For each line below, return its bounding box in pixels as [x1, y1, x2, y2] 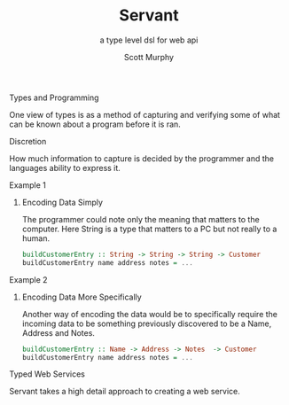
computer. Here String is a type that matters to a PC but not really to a [21, 223, 277, 234]
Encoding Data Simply [21, 197, 104, 207]
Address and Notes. [21, 327, 96, 338]
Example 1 [9, 179, 46, 191]
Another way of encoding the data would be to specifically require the [21, 308, 277, 319]
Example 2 [9, 274, 48, 284]
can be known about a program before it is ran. [9, 119, 182, 129]
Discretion [9, 136, 47, 146]
